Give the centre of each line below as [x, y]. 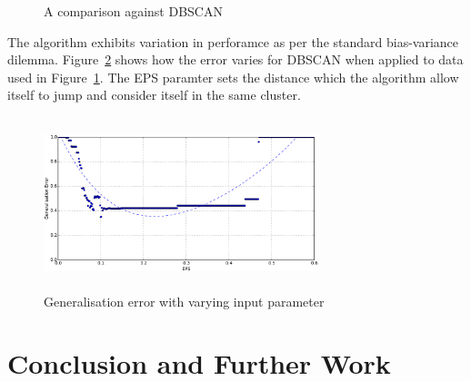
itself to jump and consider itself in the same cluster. [154, 95]
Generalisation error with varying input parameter [184, 301]
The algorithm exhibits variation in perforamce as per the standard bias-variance [233, 41]
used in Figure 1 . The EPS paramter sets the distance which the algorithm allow [233, 77]
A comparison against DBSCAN [133, 11]
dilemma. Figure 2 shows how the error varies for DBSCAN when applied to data [235, 59]
